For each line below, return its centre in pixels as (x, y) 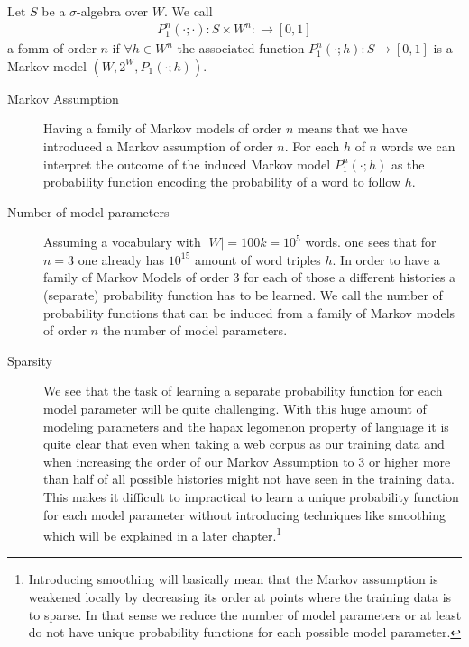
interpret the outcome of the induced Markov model (187, 164)
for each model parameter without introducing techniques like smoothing (244, 514)
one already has (121, 259)
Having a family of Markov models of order (163, 128)
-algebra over (113, 11)
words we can (418, 146)
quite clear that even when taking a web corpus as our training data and (244, 444)
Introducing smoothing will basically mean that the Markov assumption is (233, 579)
